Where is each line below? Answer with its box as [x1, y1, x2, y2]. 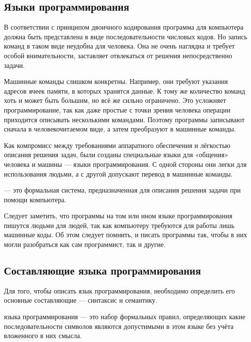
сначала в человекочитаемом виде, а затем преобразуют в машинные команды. [4, 124, 236, 134]
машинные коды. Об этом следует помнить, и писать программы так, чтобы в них [4, 229, 247, 240]
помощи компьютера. [4, 194, 67, 204]
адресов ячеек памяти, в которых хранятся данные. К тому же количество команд [4, 85, 245, 96]
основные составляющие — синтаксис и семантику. [4, 295, 157, 305]
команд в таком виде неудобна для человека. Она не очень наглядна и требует [4, 41, 235, 51]
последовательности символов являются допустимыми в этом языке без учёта [4, 321, 234, 331]
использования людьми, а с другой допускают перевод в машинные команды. [4, 168, 233, 179]
